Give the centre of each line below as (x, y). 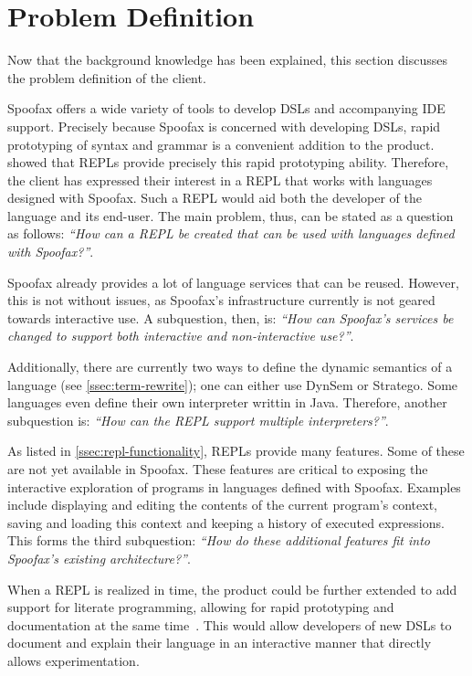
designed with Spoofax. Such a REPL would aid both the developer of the (215, 198)
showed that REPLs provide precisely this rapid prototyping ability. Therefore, (228, 162)
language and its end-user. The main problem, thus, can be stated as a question (231, 215)
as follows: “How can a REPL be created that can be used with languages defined (231, 233)
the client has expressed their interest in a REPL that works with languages (220, 180)
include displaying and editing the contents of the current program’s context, (222, 505)
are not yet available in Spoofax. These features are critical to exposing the (218, 469)
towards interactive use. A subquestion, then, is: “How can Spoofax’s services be (231, 317)
